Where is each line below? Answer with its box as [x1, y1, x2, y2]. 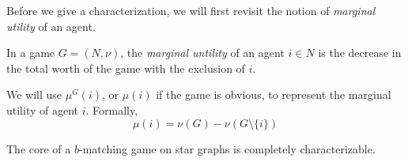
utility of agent [6, 101, 79, 118]
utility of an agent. [6, 17, 96, 34]
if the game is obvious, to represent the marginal [156, 86, 391, 103]
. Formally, [85, 101, 138, 118]
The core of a [6, 140, 71, 156]
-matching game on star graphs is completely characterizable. [78, 140, 376, 156]
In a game [6, 44, 55, 61]
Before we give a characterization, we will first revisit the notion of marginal [6, 2, 376, 18]
